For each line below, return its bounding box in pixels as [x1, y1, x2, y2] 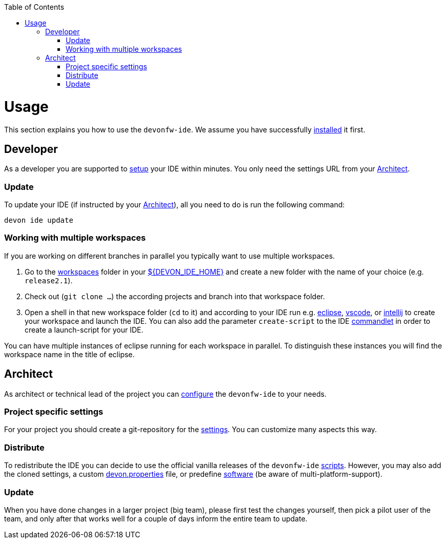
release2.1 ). [25, 276, 73, 285]
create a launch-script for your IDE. [25, 325, 144, 334]
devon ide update [4, 216, 73, 225]
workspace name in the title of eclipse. [4, 350, 135, 359]
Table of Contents [4, 3, 65, 11]
